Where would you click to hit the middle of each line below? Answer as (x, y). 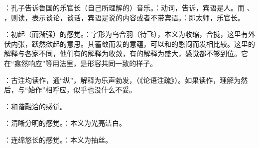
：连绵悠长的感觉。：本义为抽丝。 (58, 139)
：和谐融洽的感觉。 (35, 106)
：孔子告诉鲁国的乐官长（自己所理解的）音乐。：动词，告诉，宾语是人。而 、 (129, 7)
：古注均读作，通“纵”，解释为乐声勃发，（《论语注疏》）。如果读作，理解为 (123, 80)
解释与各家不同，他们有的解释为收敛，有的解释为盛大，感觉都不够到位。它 (126, 53)
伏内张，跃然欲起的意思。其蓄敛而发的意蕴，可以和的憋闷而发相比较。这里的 (129, 43)
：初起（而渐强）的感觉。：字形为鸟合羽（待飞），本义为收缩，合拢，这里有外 (129, 34)
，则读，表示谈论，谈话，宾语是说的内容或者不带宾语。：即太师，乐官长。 (124, 17)
